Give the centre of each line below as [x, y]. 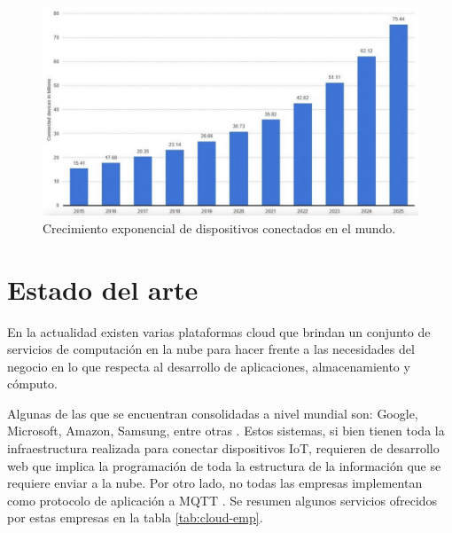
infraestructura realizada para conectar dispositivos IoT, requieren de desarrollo [223, 448]
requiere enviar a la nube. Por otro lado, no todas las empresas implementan [215, 483]
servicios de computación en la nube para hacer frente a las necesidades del [211, 349]
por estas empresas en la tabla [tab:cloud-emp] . [135, 517]
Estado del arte [103, 289]
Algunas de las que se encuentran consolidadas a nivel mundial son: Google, [213, 413]
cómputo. [32, 384]
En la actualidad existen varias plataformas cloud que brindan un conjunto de [219, 331]
